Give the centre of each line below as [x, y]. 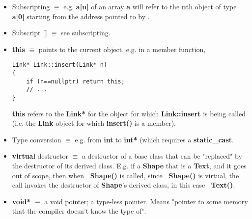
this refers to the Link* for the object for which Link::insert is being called [129, 113]
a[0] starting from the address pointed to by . [81, 16]
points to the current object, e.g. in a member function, [122, 49]
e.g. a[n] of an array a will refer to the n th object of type [150, 6]
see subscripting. [86, 33]
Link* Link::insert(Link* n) [60, 65]
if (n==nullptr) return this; [75, 81]
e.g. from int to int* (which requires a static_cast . [154, 139]
